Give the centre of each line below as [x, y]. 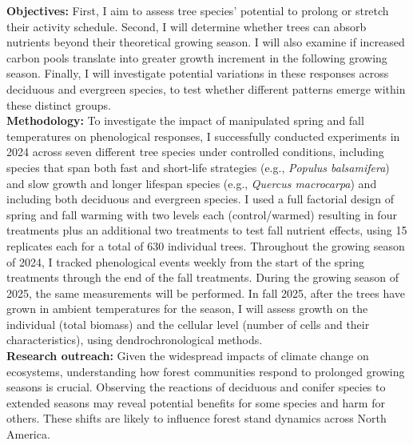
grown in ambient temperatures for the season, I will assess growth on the [187, 309]
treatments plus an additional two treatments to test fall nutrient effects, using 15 [207, 230]
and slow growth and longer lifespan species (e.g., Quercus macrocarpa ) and [192, 183]
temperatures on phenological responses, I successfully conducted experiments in [203, 136]
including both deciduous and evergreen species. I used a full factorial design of [201, 199]
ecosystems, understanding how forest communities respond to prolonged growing [206, 371]
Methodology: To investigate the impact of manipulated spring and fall [185, 120]
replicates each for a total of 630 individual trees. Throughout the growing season [206, 245]
